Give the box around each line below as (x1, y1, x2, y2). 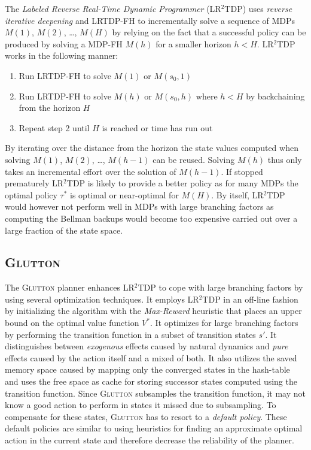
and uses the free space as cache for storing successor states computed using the (5, 375, 297, 388)
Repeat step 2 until (19, 121, 90, 134)
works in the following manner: (5, 49, 118, 62)
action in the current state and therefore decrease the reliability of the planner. (5, 434, 294, 446)
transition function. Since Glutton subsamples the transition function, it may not (5, 386, 306, 399)
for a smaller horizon (155, 37, 231, 50)
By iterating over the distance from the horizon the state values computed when (5, 141, 298, 154)
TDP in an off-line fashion (202, 292, 298, 305)
